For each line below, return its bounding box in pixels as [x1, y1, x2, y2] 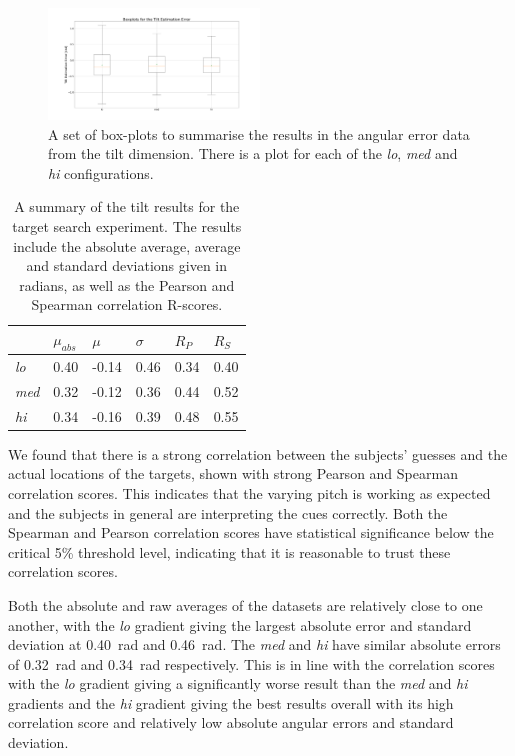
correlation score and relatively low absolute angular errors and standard [8, 712, 454, 733]
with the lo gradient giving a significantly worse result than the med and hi [8, 673, 468, 694]
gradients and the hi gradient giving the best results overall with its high [8, 692, 454, 713]
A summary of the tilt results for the [14, 196, 240, 217]
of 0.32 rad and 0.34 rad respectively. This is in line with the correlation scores [8, 653, 495, 674]
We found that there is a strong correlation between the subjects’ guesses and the [8, 443, 508, 464]
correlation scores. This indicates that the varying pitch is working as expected [8, 482, 491, 503]
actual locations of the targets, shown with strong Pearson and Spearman [8, 463, 458, 484]
